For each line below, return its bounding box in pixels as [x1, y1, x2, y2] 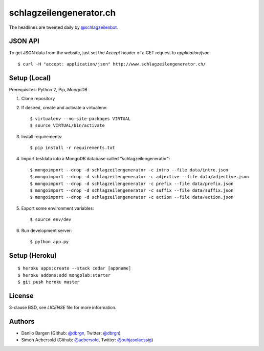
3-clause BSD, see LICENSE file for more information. [9, 305, 117, 310]
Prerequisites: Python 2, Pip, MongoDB [9, 86, 88, 92]
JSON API [9, 37, 40, 45]
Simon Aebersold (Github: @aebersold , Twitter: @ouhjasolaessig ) [21, 337, 154, 343]
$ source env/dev [30, 217, 71, 222]
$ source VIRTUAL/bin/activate [30, 123, 105, 128]
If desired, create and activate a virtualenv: [21, 104, 108, 110]
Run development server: [21, 227, 72, 233]
